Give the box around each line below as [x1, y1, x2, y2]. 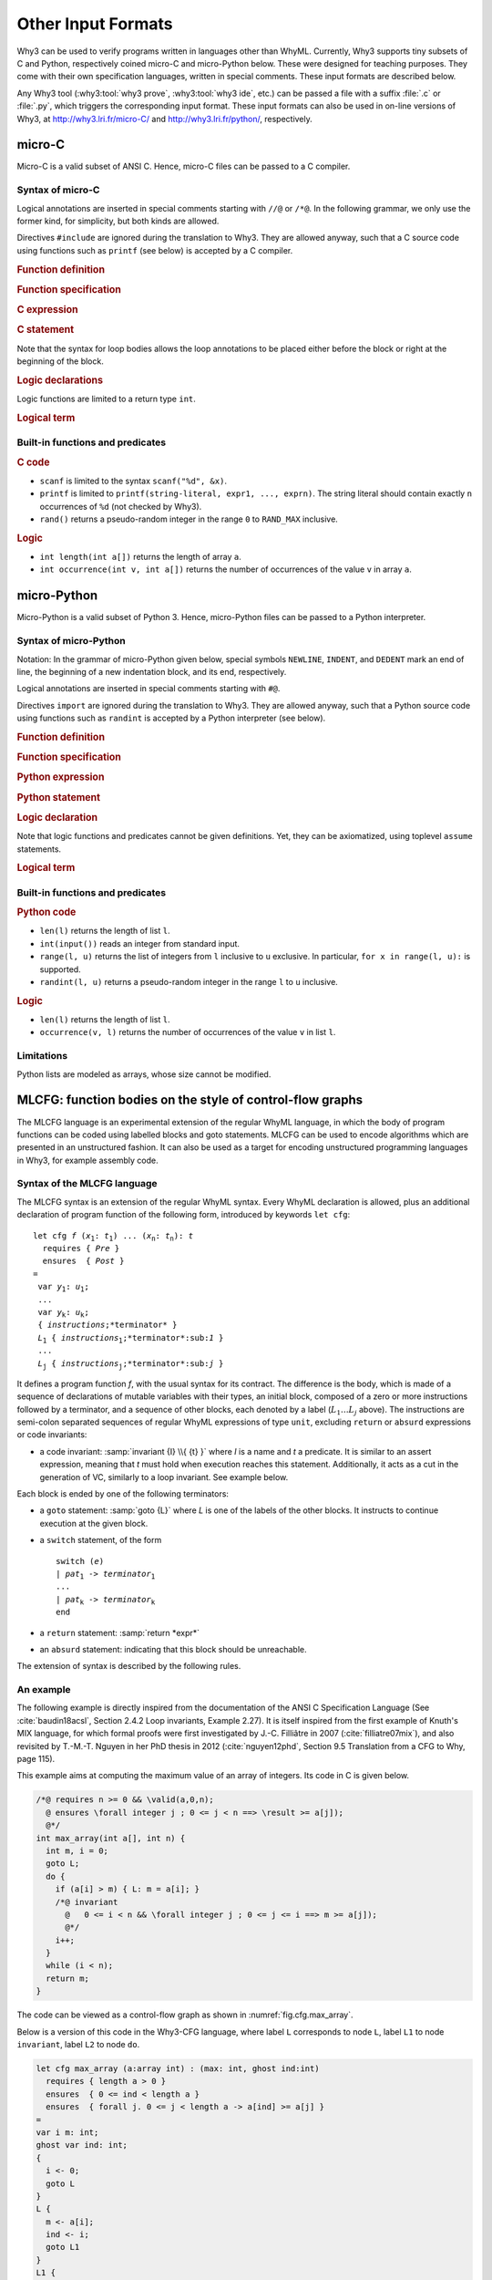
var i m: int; [36, 2127, 99, 2138]
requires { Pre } [42, 1243, 120, 1253]
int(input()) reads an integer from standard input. [39, 938, 241, 948]
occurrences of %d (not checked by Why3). [39, 501, 202, 512]
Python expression [16, 771, 105, 783]
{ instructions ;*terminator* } [37, 1320, 178, 1331]
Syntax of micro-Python [16, 635, 127, 648]
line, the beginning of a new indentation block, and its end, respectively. [16, 666, 287, 677]
